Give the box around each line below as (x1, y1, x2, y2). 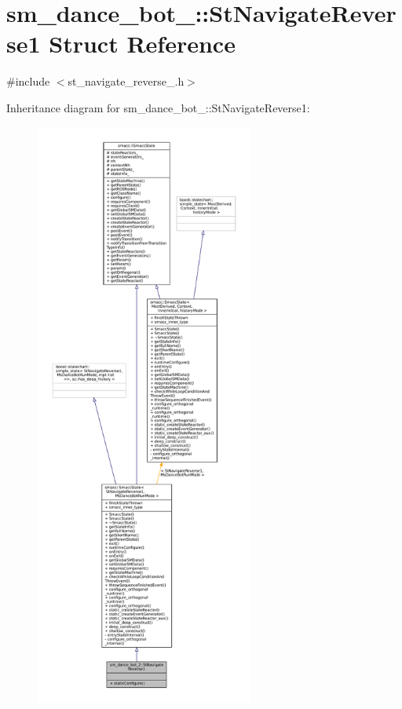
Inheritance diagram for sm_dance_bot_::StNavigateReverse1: (6, 99, 310, 115)
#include (6, 73, 50, 90)
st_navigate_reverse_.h (68, 73, 185, 90)
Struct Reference (49, 27, 236, 60)
